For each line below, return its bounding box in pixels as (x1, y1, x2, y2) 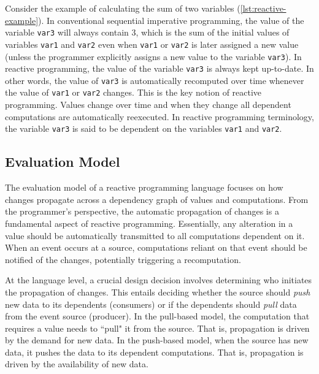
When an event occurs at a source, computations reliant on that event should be (5, 241, 307, 254)
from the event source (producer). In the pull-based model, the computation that (5, 310, 310, 322)
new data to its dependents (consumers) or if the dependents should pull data (5, 297, 297, 310)
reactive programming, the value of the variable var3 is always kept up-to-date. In (5, 62, 314, 75)
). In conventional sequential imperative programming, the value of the (38, 13, 304, 26)
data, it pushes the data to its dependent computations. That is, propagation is (5, 345, 304, 358)
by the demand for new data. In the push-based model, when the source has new (5, 334, 309, 346)
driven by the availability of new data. (5, 357, 148, 370)
